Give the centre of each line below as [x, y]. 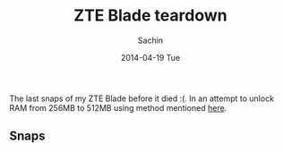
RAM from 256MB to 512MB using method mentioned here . [118, 107]
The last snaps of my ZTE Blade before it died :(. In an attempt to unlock [142, 98]
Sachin [150, 40]
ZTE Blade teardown [150, 16]
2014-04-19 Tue [150, 57]
